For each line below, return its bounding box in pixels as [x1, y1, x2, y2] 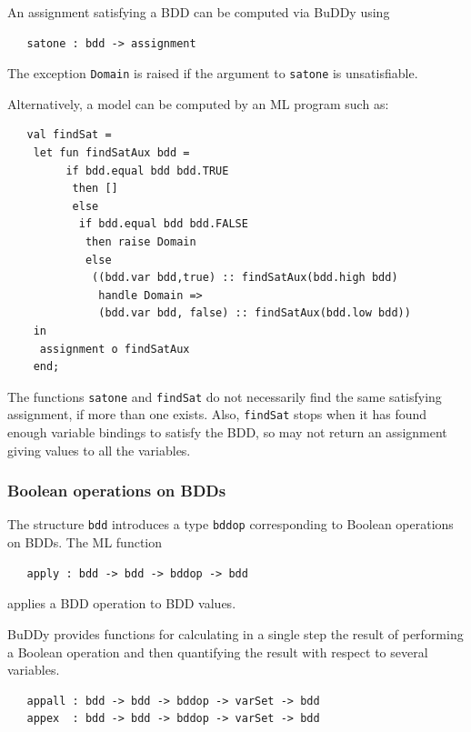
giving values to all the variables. [7, 440, 191, 459]
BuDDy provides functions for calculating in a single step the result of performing [7, 624, 464, 643]
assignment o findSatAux [39, 342, 190, 356]
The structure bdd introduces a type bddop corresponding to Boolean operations [7, 515, 454, 534]
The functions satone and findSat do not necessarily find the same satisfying [7, 386, 442, 406]
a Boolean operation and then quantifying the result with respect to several [7, 642, 428, 661]
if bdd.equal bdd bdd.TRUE [65, 164, 229, 177]
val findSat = [26, 128, 112, 142]
